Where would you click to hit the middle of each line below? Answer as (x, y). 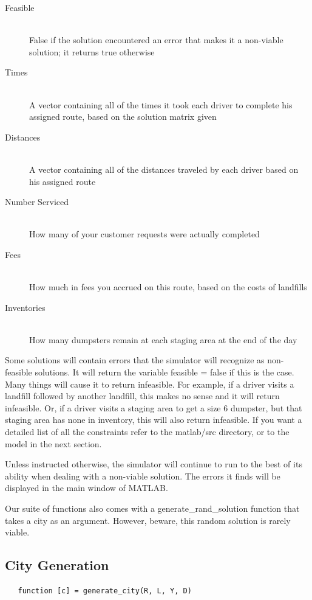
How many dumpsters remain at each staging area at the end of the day (163, 339)
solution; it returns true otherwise (92, 51)
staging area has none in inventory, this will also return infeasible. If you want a (154, 420)
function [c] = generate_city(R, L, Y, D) (105, 591)
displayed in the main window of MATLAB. (86, 488)
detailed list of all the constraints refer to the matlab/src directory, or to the (147, 432)
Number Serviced (37, 202)
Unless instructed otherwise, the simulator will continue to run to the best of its (154, 464)
